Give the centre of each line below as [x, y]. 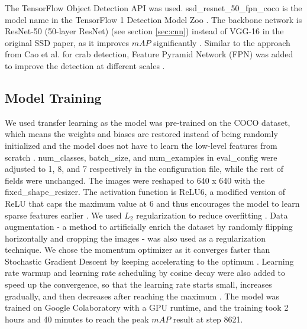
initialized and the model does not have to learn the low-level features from [141, 145]
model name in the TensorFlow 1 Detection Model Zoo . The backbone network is [153, 19]
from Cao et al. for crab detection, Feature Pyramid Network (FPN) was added [149, 54]
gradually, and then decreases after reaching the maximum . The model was [142, 296]
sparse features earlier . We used [63, 215]
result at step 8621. [208, 319]
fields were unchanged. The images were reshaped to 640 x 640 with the [135, 180]
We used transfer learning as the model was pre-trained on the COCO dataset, [148, 122]
